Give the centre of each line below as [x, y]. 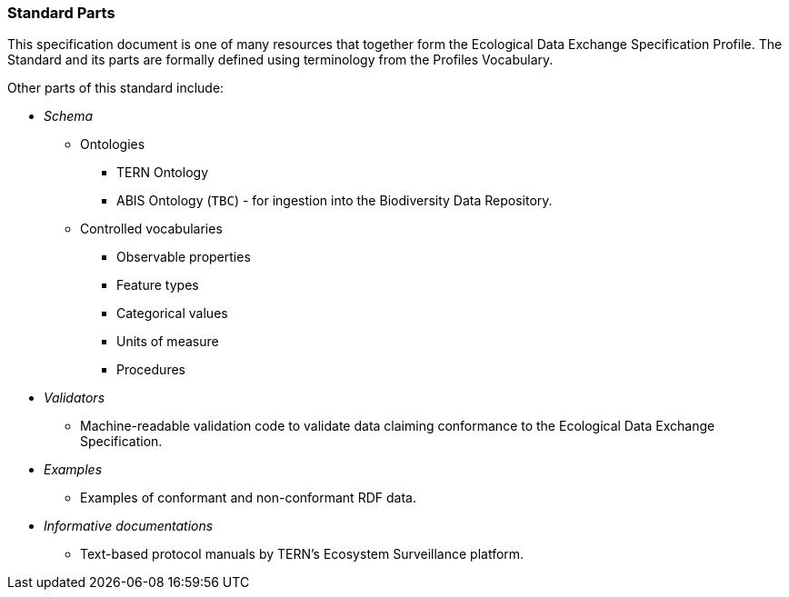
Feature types [158, 285]
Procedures [151, 370]
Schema [69, 116]
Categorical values [172, 313]
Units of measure [168, 342]
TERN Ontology [163, 173]
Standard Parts [61, 13]
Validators [75, 398]
